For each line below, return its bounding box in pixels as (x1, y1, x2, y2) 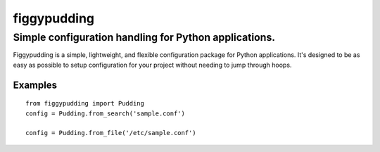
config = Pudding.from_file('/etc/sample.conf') (25, 129, 196, 137)
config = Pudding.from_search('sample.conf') (25, 109, 186, 118)
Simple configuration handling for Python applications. (13, 31, 276, 44)
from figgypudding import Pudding (25, 99, 144, 108)
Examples (13, 79, 58, 91)
